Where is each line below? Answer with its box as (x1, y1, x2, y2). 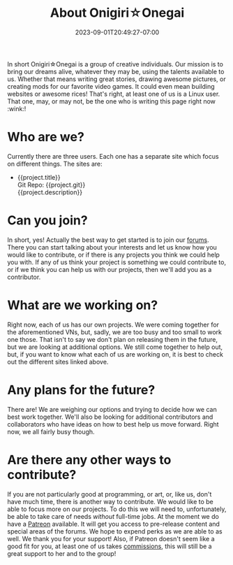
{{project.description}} (17, 187, 82, 196)
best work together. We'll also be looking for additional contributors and (7, 413, 213, 421)
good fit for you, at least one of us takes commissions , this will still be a (7, 542, 212, 550)
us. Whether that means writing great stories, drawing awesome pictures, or (7, 75, 226, 83)
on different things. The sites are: (7, 159, 103, 168)
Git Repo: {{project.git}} (17, 180, 86, 189)
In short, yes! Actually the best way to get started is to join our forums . (7, 236, 209, 244)
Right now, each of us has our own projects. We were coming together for (7, 320, 220, 329)
